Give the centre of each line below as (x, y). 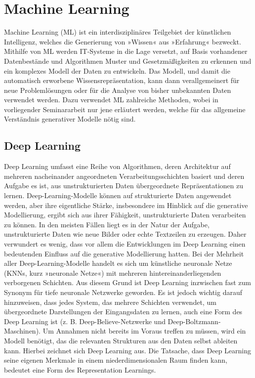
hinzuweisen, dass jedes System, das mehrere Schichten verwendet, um (110, 302)
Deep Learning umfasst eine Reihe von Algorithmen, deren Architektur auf (117, 166)
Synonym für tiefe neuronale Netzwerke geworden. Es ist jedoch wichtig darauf (123, 292)
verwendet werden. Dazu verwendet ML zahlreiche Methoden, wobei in (111, 100)
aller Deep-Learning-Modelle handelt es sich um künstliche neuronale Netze (118, 263)
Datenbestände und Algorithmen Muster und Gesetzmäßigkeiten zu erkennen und (128, 61)
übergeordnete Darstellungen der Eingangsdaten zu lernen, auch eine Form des (123, 312)
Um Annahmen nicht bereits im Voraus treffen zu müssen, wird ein (144, 331)
